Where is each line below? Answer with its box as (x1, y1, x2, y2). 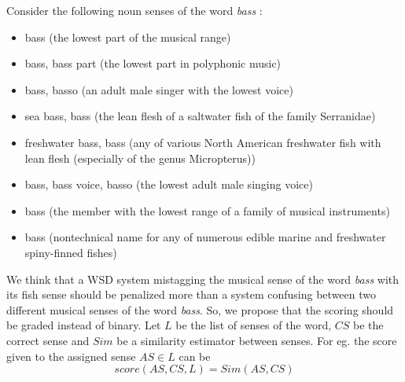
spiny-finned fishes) (24, 244, 117, 260)
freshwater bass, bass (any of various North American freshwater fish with (24, 134, 381, 150)
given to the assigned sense (6, 347, 136, 364)
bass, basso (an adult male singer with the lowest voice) (24, 81, 293, 97)
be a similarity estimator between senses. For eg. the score (116, 332, 397, 348)
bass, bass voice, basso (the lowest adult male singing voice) (24, 176, 313, 193)
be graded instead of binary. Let (6, 317, 161, 333)
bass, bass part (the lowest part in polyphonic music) (24, 55, 282, 72)
